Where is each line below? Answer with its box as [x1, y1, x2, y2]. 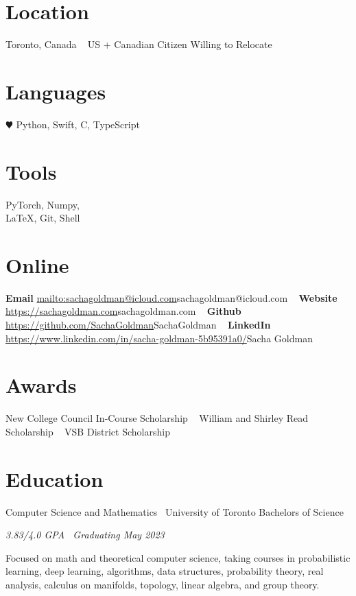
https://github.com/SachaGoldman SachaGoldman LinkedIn [5, 318, 271, 332]
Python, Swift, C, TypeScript [16, 117, 140, 131]
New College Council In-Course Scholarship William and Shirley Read [5, 411, 309, 425]
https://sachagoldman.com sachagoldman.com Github [5, 304, 241, 318]
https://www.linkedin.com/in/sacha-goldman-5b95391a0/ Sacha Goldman [5, 331, 313, 345]
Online [5, 250, 69, 278]
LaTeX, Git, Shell [5, 211, 80, 225]
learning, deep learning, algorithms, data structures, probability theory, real [5, 564, 324, 578]
